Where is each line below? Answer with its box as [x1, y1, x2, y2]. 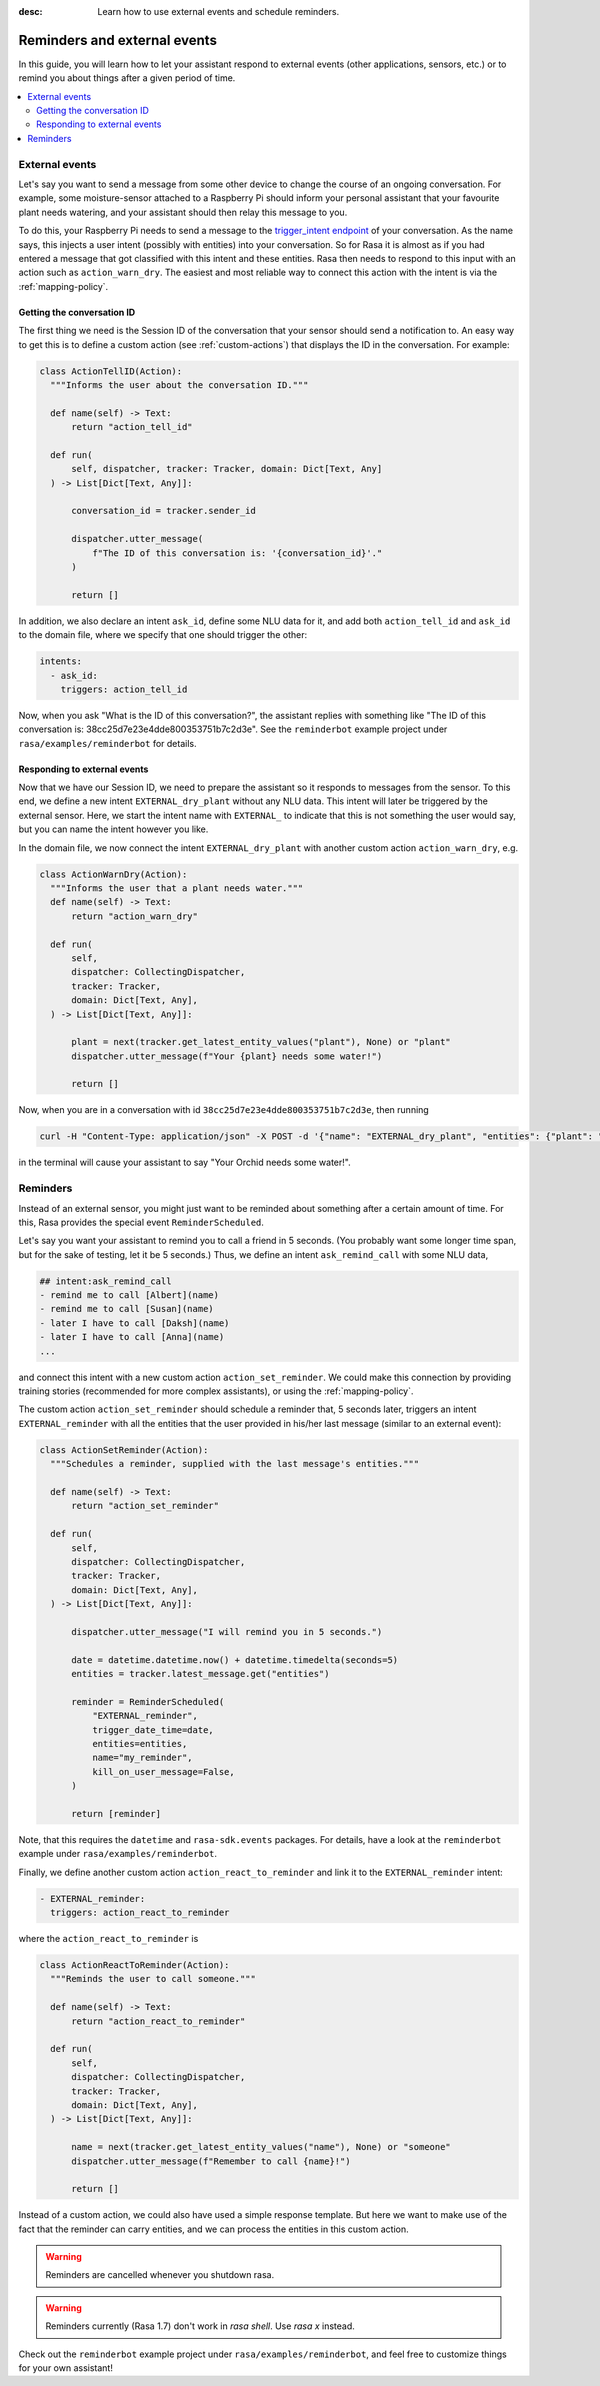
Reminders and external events [18, 31, 217, 49]
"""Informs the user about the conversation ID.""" [50, 379, 309, 390]
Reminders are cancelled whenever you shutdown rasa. [45, 2269, 275, 2281]
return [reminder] [71, 1808, 162, 1819]
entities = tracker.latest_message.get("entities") [71, 1668, 330, 1680]
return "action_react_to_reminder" [71, 2015, 246, 2027]
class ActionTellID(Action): [39, 365, 183, 377]
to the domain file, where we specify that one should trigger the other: [18, 629, 308, 641]
